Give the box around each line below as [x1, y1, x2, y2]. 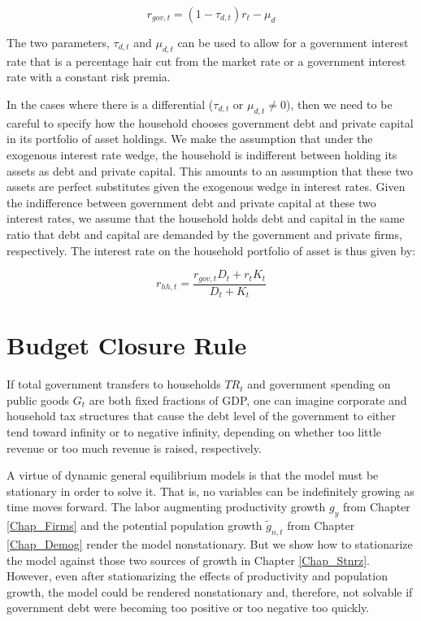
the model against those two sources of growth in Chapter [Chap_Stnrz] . [7, 551, 370, 568]
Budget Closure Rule [7, 328, 247, 362]
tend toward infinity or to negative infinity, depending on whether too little [7, 423, 382, 440]
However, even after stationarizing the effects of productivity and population [7, 567, 388, 584]
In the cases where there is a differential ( [7, 95, 214, 112]
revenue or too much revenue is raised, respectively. [7, 439, 262, 456]
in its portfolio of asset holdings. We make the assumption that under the [7, 130, 373, 147]
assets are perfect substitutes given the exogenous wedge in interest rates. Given [7, 178, 406, 195]
